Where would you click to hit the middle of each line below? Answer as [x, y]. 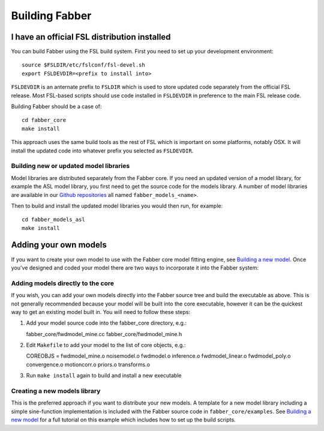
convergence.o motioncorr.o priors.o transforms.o [88, 364]
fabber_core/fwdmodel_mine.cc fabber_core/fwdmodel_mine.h [104, 334]
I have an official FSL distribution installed [91, 37]
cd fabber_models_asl [53, 220]
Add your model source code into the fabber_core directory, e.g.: [106, 323]
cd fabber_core [44, 120]
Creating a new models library [56, 391]
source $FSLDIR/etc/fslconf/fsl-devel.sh [83, 65]
